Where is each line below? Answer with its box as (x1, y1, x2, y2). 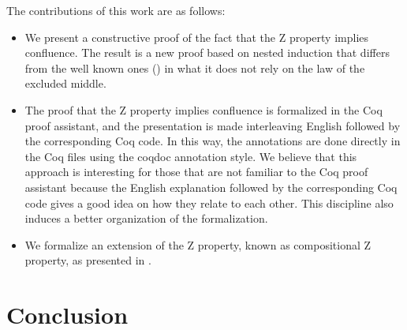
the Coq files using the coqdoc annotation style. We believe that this (24, 148, 357, 164)
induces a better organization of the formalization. (24, 210, 268, 227)
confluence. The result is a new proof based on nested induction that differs (24, 44, 390, 61)
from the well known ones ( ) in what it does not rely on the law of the (24, 59, 365, 76)
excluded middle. (24, 75, 106, 92)
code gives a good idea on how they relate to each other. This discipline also (24, 194, 394, 211)
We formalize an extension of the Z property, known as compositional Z (24, 236, 372, 253)
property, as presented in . (24, 252, 151, 268)
